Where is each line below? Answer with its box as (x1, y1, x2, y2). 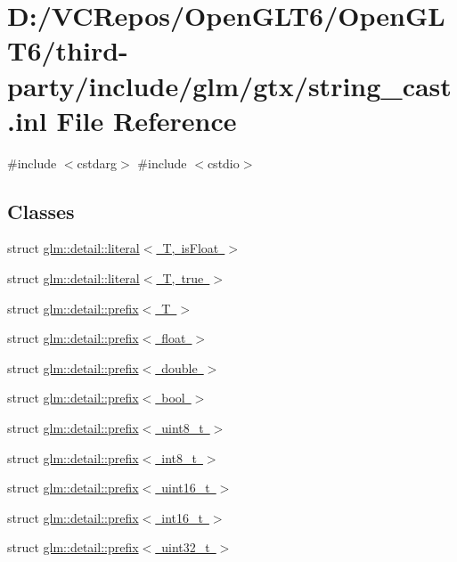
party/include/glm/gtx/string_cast (7, 67, 452, 103)
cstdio (207, 153, 240, 172)
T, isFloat (162, 239, 219, 257)
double (161, 358, 198, 377)
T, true (162, 269, 204, 288)
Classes (7, 197, 75, 224)
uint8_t (161, 419, 204, 437)
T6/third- (7, 32, 128, 69)
